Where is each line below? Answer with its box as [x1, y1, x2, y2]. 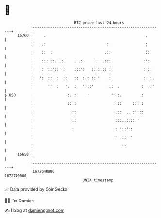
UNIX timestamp [82, 177, 113, 183]
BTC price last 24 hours [74, 20, 124, 25]
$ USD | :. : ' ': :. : [4, 92, 144, 98]
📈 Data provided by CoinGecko [4, 186, 68, 192]
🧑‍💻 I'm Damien [4, 198, 34, 203]
